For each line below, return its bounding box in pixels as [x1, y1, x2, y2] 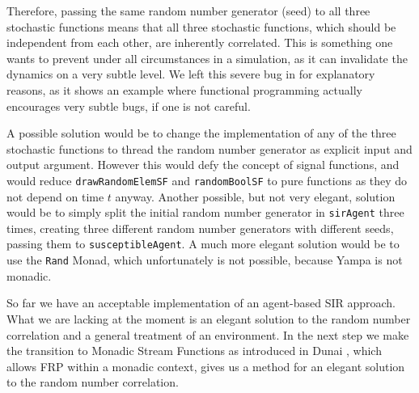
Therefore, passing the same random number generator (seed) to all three [6, 2, 370, 19]
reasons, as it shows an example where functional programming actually [6, 81, 362, 98]
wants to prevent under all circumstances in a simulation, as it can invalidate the [6, 49, 408, 66]
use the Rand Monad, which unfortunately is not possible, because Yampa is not [6, 251, 403, 268]
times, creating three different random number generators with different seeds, [6, 219, 394, 236]
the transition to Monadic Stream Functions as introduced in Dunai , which [6, 342, 382, 359]
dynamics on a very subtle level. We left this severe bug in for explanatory [6, 65, 375, 82]
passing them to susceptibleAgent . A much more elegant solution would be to [6, 235, 400, 252]
